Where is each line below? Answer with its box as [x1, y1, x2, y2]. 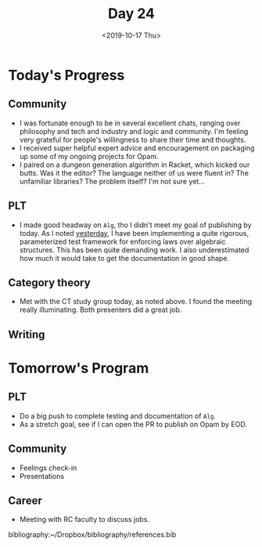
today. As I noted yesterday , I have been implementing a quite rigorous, [19, 228, 249, 237]
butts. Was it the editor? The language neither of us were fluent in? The [19, 168, 249, 177]
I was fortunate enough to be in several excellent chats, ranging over [19, 118, 241, 128]
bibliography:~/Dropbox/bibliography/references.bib [8, 530, 177, 539]
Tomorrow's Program [8, 359, 149, 377]
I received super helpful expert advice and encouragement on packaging [19, 143, 255, 153]
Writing [8, 328, 45, 341]
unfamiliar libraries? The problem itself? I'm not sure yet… [19, 176, 205, 186]
